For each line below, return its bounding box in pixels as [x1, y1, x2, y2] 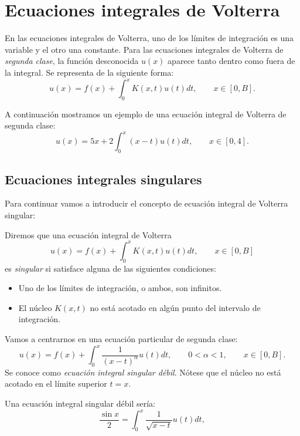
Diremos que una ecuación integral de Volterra [5, 228, 172, 241]
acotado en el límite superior [5, 377, 107, 390]
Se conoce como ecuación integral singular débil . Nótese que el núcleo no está [5, 366, 281, 378]
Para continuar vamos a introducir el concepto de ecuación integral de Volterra [5, 197, 288, 209]
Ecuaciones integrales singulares [5, 170, 202, 188]
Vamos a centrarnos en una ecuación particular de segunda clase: [5, 332, 238, 344]
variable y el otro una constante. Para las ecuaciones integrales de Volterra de [5, 43, 284, 55]
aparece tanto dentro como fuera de [168, 55, 295, 67]
